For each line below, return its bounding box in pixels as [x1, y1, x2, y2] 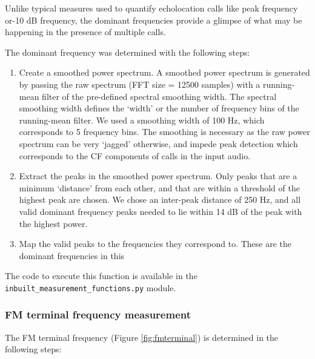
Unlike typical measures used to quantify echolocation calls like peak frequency [5, 2, 298, 14]
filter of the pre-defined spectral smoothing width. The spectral [42, 90, 277, 102]
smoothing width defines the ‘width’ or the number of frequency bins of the [19, 102, 299, 114]
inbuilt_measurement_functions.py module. [5, 281, 176, 294]
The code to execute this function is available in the [5, 269, 197, 282]
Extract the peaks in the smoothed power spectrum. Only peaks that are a [19, 170, 297, 182]
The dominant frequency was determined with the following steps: [5, 45, 250, 58]
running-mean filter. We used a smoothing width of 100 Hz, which [19, 113, 265, 126]
